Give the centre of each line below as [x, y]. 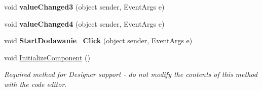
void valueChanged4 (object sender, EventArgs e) [84, 23]
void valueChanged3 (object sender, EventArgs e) [84, 7]
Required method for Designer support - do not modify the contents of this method [131, 74]
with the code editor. [35, 84]
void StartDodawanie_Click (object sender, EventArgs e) [98, 40]
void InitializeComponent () [47, 57]
